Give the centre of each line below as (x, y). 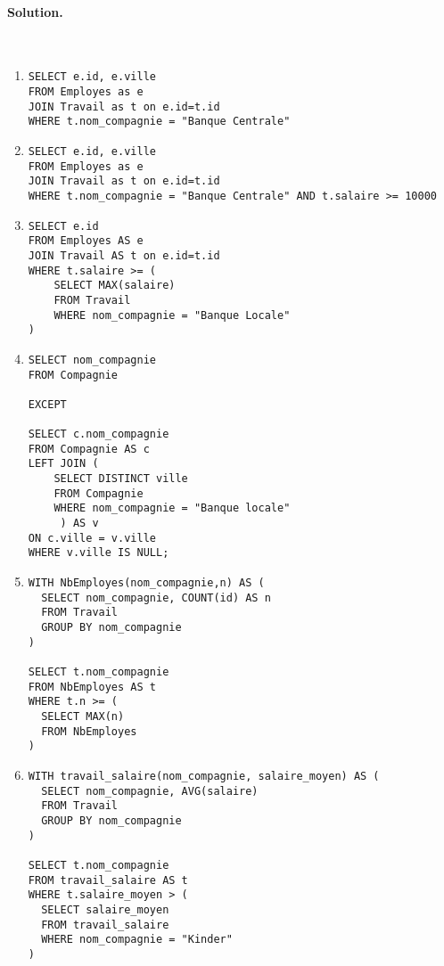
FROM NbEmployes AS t (92, 687)
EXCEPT (47, 404)
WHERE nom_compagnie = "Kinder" (137, 940)
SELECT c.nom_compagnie (99, 434)
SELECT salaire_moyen (105, 909)
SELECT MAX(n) (83, 716)
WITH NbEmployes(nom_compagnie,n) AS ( (146, 583)
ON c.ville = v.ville (92, 538)
